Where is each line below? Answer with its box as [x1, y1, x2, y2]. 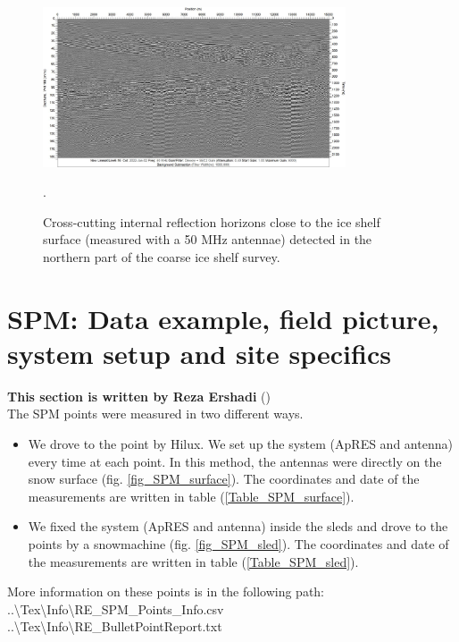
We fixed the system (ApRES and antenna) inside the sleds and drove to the [28, 517, 448, 536]
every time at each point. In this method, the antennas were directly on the [28, 452, 442, 470]
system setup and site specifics [7, 334, 391, 371]
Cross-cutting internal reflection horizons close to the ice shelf [43, 212, 380, 231]
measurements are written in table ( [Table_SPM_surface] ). [28, 486, 355, 505]
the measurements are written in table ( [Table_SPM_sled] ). [28, 552, 359, 570]
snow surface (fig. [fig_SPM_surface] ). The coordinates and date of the [28, 469, 420, 488]
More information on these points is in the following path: [7, 582, 325, 601]
